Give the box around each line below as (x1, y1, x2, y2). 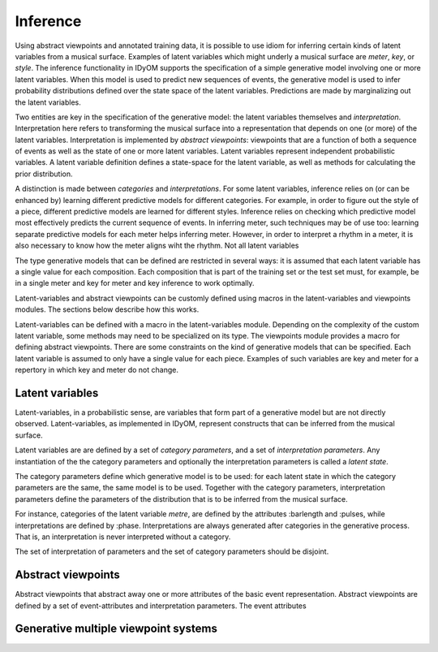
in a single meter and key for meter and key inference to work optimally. (15, 279, 255, 288)
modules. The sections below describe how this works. (15, 304, 200, 314)
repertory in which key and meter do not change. (15, 365, 178, 375)
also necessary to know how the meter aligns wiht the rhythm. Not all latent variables (15, 240, 299, 251)
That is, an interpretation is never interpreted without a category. (15, 532, 231, 542)
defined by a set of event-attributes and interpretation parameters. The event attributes (15, 601, 307, 611)
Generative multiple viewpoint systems (15, 622, 218, 636)
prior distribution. (15, 169, 73, 179)
